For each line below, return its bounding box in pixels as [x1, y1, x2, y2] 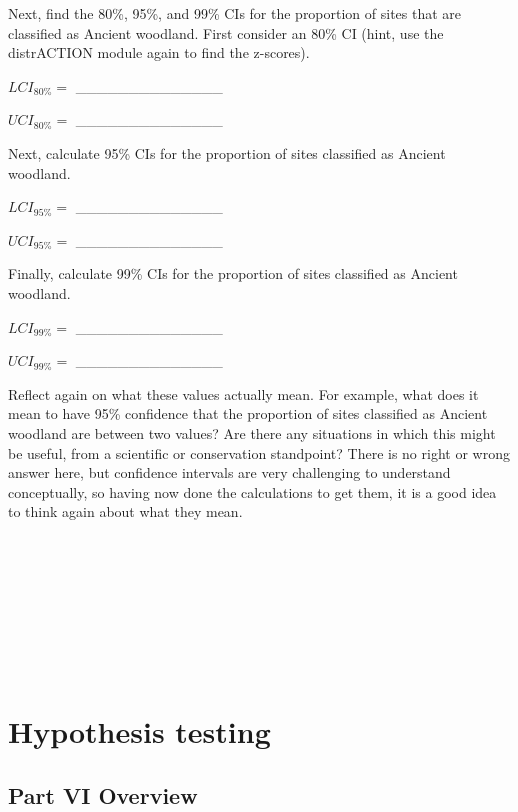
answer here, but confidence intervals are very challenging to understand [8, 462, 451, 483]
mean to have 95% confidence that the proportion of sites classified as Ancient [8, 403, 488, 424]
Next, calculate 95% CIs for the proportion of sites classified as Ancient [8, 142, 446, 163]
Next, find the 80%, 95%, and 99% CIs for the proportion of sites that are [8, 3, 462, 23]
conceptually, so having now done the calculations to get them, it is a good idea [8, 481, 497, 502]
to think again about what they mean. [8, 501, 243, 522]
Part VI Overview [8, 779, 198, 810]
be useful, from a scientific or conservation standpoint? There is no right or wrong [8, 442, 510, 463]
